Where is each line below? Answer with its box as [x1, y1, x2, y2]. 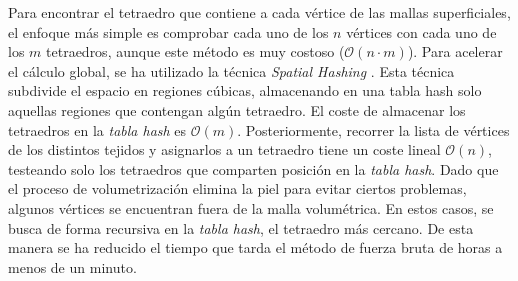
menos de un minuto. [8, 256, 137, 277]
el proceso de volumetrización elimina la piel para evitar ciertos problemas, [8, 178, 467, 199]
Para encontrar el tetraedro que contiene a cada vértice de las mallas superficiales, [8, 2, 511, 22]
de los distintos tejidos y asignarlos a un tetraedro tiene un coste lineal [8, 139, 441, 160]
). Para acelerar [407, 41, 503, 62]
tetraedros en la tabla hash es [8, 119, 187, 140]
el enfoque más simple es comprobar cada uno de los [8, 21, 329, 42]
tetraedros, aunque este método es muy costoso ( [46, 41, 345, 62]
